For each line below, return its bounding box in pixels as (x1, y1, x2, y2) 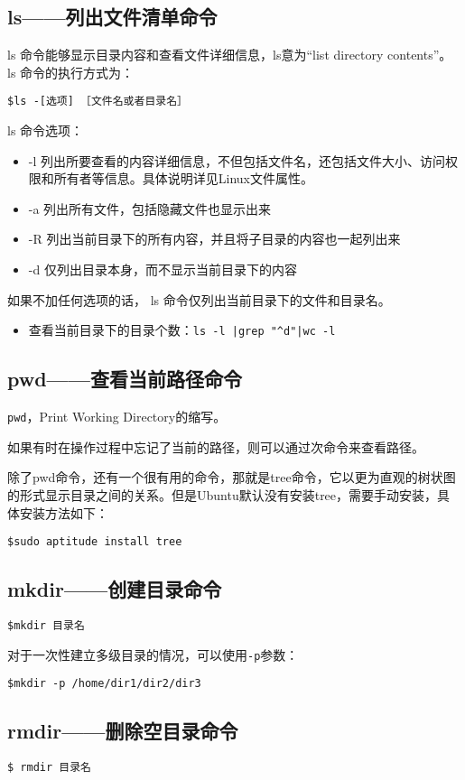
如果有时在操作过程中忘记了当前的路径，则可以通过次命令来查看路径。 (7, 437, 424, 456)
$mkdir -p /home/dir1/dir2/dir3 (7, 677, 201, 691)
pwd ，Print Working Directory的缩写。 (7, 407, 227, 426)
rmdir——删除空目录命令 (7, 717, 238, 745)
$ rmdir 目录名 (7, 761, 91, 775)
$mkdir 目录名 (7, 618, 85, 632)
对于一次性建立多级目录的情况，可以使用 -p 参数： (7, 645, 299, 664)
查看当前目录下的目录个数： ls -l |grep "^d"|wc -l (28, 320, 336, 339)
